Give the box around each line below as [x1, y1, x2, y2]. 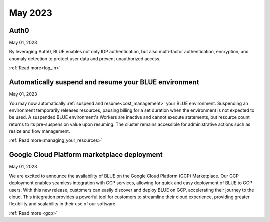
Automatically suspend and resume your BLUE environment [9, 78, 199, 87]
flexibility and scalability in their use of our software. [9, 201, 117, 207]
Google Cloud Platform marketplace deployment [9, 150, 163, 159]
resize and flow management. [9, 128, 70, 134]
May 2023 [9, 7, 52, 18]
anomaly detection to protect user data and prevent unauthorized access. [9, 55, 161, 62]
